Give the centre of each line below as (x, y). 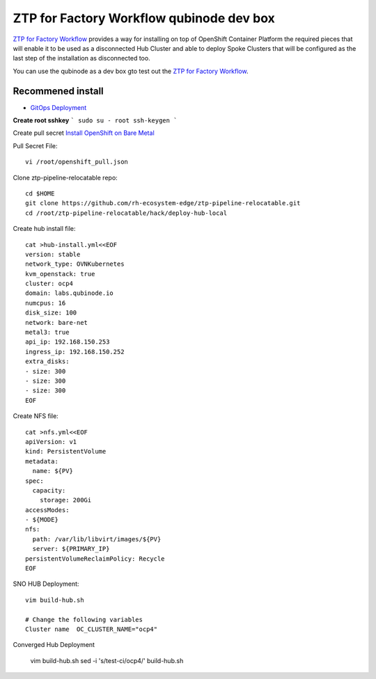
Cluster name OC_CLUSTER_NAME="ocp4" (92, 629)
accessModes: (47, 510)
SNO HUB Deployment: (46, 584)
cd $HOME (40, 193)
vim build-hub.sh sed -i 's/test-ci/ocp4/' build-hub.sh (107, 660)
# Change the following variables (84, 620)
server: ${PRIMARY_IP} (71, 549)
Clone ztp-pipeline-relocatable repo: (65, 177)
